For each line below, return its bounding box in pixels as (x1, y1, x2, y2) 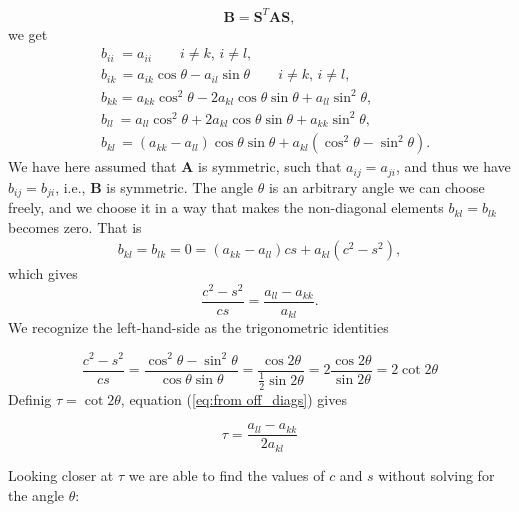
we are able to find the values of (128, 464, 325, 485)
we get (8, 23, 48, 44)
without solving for (378, 464, 495, 485)
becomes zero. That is (8, 216, 142, 237)
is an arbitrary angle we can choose (268, 176, 485, 197)
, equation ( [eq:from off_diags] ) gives (120, 388, 347, 409)
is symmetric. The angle (106, 176, 254, 197)
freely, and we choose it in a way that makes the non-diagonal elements (8, 197, 444, 218)
